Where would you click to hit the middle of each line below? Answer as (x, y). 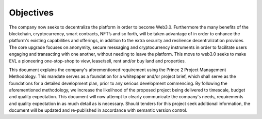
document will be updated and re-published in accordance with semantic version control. (98, 110)
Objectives (31, 13)
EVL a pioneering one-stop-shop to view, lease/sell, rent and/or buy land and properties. (98, 61)
